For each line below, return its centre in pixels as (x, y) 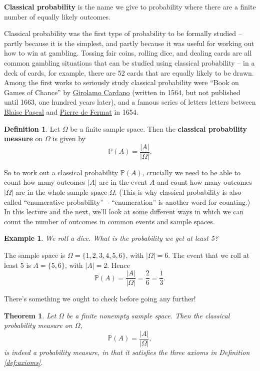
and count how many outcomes (204, 182)
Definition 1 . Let (32, 128)
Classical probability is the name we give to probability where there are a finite (130, 7)
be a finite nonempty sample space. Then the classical (148, 315)
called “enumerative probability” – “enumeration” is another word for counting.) (127, 202)
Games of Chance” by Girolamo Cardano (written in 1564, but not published (122, 92)
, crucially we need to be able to (191, 172)
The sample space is (35, 255)
